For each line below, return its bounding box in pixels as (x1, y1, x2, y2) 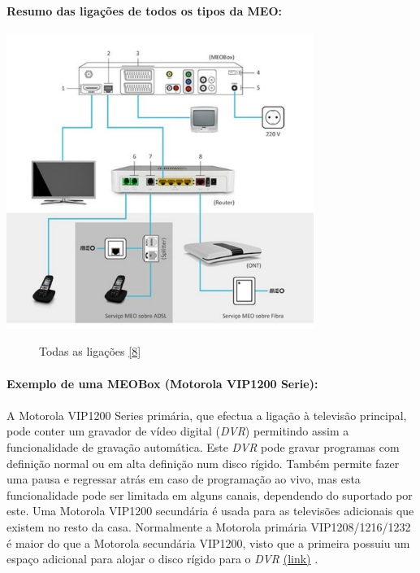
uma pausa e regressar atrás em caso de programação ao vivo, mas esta (6, 470, 361, 488)
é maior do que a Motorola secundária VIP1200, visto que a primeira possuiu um (6, 534, 410, 551)
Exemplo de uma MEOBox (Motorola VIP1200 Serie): (6, 374, 318, 391)
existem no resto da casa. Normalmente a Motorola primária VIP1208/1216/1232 (6, 518, 411, 535)
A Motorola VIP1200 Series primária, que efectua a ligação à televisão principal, (6, 406, 407, 423)
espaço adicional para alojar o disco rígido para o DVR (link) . (6, 550, 318, 567)
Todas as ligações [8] (39, 343, 141, 360)
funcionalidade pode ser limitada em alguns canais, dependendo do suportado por (6, 486, 413, 503)
